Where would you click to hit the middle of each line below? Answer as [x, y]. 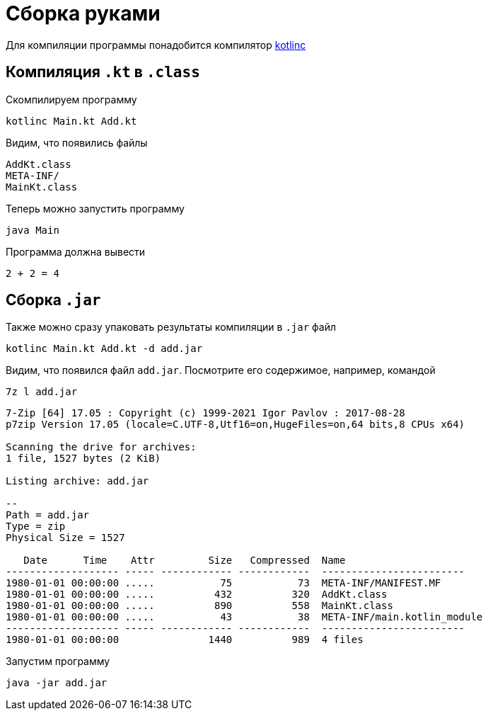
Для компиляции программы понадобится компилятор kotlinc [156, 45]
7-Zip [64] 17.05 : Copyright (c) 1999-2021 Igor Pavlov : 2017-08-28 [205, 413]
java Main [33, 230]
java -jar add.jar [57, 683]
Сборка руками [83, 13]
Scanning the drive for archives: [101, 447]
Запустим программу [58, 661]
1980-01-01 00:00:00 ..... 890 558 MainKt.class [199, 606]
